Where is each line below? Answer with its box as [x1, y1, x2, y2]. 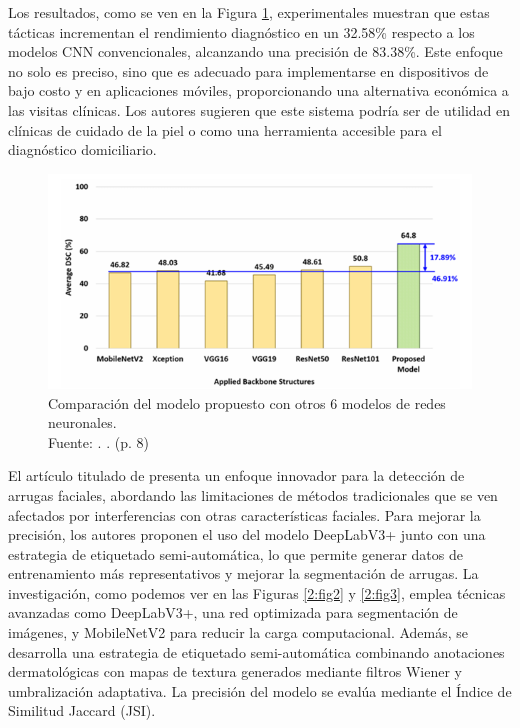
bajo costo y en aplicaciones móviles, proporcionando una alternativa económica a [8, 80, 509, 101]
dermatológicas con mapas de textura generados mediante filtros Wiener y [8, 661, 462, 682]
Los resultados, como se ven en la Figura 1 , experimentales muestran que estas [8, 2, 490, 22]
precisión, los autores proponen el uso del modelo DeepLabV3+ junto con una [8, 524, 486, 545]
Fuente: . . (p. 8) [48, 431, 149, 452]
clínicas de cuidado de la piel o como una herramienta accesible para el [8, 119, 442, 140]
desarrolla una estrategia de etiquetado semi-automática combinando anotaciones [8, 641, 505, 662]
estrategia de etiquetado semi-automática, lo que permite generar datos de [8, 543, 463, 564]
